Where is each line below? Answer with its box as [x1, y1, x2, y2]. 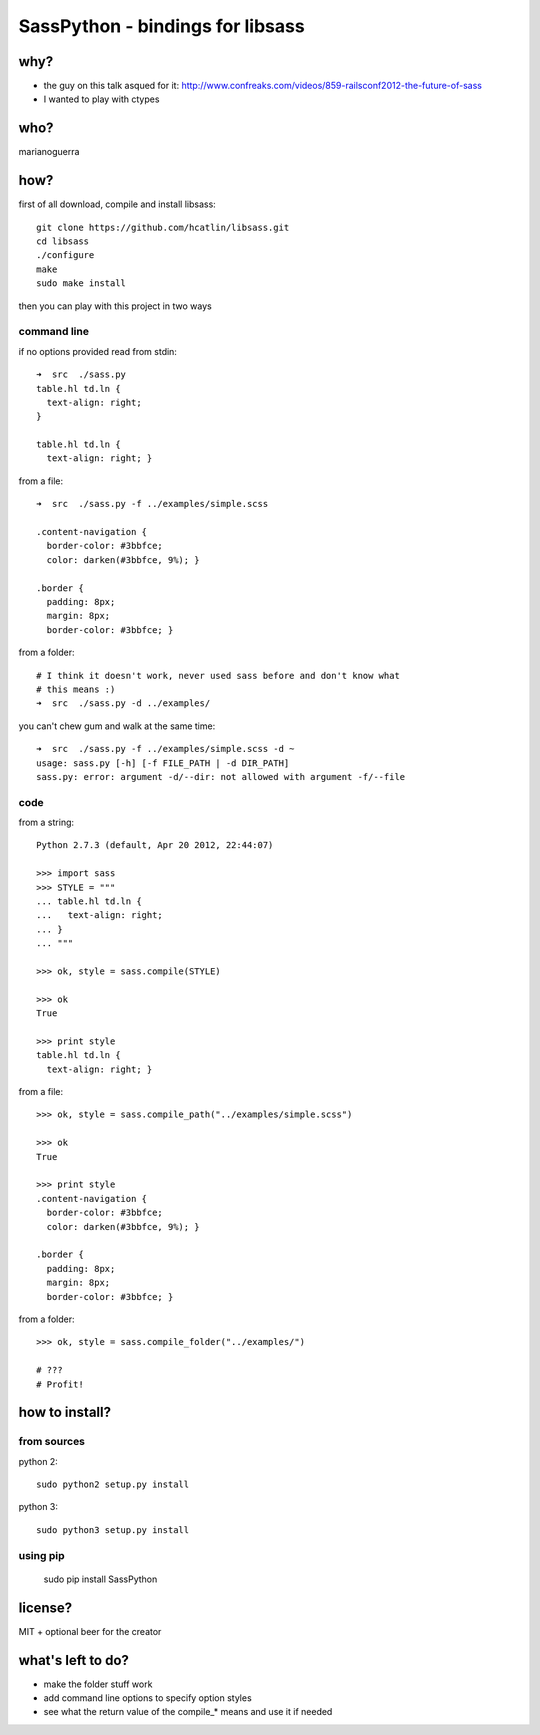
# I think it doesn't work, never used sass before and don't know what [36, 670, 400, 681]
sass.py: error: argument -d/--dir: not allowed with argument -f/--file [36, 771, 406, 782]
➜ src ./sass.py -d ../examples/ [36, 698, 211, 709]
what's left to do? [18, 1651, 130, 1669]
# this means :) [36, 683, 116, 695]
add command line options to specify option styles [43, 1691, 252, 1704]
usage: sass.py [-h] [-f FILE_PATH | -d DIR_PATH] [36, 757, 290, 769]
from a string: [18, 816, 75, 829]
